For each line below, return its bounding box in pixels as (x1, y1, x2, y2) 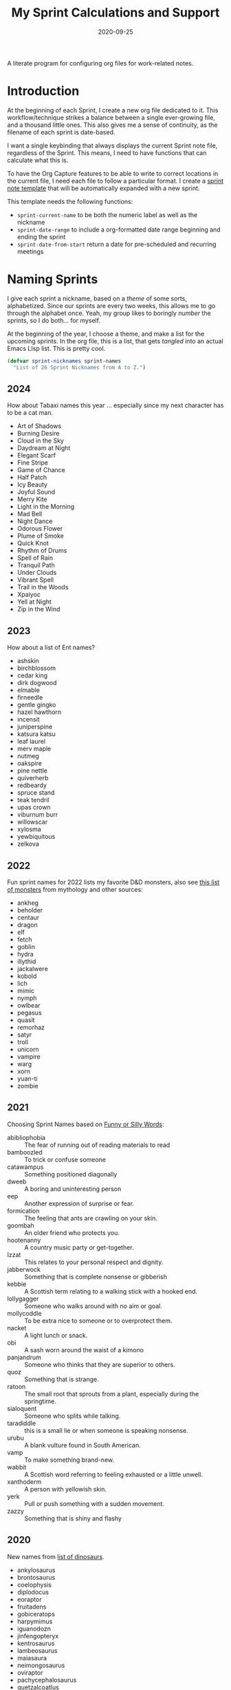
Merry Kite (16, 495, 48, 504)
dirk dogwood (16, 679, 57, 687)
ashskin (16, 657, 40, 665)
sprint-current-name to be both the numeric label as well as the (16, 210, 198, 218)
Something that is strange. (24, 1375, 99, 1383)
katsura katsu (16, 730, 56, 738)
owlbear (16, 1001, 41, 1009)
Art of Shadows (16, 422, 62, 430)
